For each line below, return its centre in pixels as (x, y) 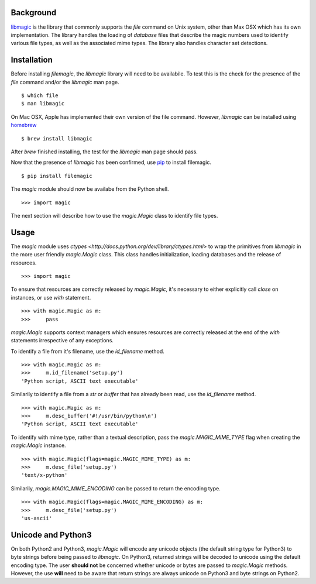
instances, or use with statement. (51, 297)
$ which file (40, 95)
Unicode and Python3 (51, 535)
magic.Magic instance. (39, 445)
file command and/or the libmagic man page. (65, 82)
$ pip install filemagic (57, 176)
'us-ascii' (37, 518)
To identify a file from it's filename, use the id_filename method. (88, 351)
